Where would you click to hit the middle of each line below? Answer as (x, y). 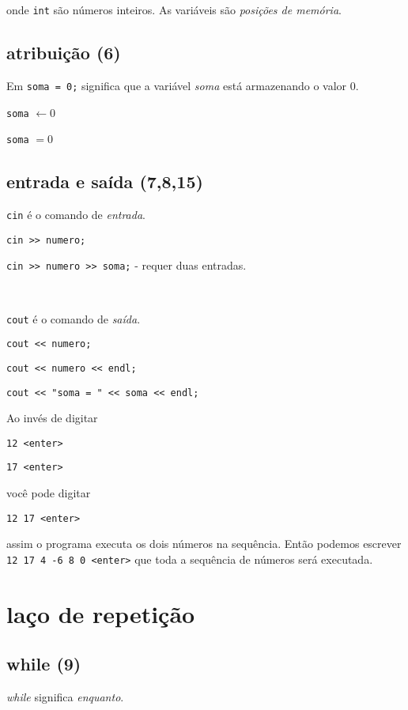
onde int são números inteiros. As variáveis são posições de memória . (174, 9)
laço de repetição (101, 613)
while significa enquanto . (65, 697)
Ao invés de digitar (52, 418)
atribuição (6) (64, 53)
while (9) (44, 664)
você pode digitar (49, 493)
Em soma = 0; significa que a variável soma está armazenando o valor (177, 85)
